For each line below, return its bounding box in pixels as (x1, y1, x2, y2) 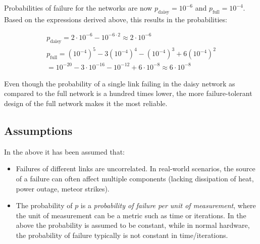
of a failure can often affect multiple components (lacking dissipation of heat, (16, 173, 254, 183)
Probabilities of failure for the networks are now (4, 3, 152, 13)
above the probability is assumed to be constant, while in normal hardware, (16, 220, 250, 230)
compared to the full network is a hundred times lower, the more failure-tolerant (4, 88, 252, 99)
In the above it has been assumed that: (4, 146, 125, 157)
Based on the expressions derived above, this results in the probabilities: (4, 14, 227, 24)
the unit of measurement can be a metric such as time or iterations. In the (16, 210, 246, 220)
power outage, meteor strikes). (16, 183, 110, 193)
